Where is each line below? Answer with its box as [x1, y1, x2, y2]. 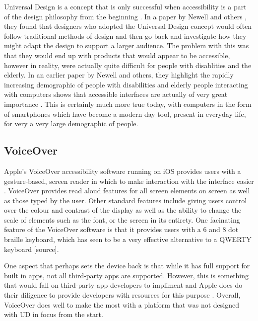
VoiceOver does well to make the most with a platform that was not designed [4, 299, 239, 310]
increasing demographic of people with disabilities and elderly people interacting [4, 79, 248, 89]
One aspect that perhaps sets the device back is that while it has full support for [4, 260, 250, 271]
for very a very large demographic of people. [4, 118, 138, 129]
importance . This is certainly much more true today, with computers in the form [4, 98, 252, 109]
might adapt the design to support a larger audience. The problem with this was [4, 40, 249, 51]
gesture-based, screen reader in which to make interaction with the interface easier [4, 175, 254, 186]
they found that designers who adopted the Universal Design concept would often [4, 21, 252, 31]
